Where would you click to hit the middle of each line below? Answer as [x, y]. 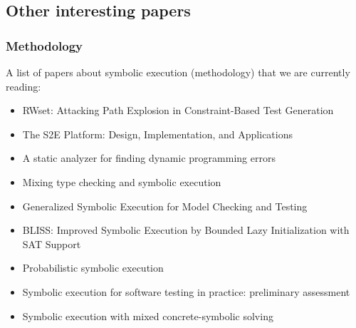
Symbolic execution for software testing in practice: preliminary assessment [186, 291]
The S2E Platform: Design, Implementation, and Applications [157, 134]
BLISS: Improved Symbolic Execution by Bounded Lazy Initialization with [186, 230]
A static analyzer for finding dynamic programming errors [149, 158]
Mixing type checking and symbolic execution [122, 181]
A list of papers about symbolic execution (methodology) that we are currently [178, 72]
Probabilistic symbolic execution [93, 268]
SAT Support [52, 244]
